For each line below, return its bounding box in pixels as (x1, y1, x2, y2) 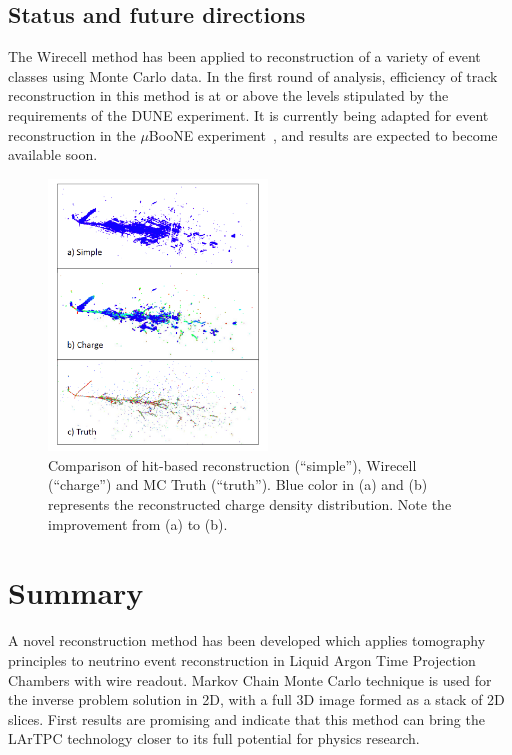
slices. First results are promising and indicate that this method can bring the (8, 708, 485, 729)
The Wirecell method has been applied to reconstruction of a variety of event (8, 46, 481, 67)
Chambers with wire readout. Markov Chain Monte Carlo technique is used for (8, 669, 492, 690)
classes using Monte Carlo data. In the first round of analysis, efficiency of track (8, 65, 498, 86)
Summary (8, 572, 144, 613)
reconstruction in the (8, 124, 136, 145)
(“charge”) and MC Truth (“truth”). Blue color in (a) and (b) (48, 474, 428, 495)
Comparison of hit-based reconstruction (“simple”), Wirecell (48, 454, 417, 475)
